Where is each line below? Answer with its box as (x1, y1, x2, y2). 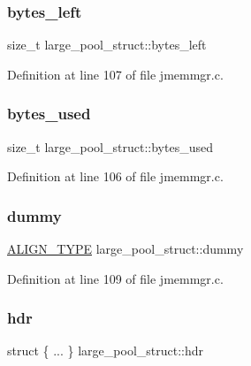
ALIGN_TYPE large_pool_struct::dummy (7, 240, 244, 258)
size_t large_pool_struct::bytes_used (7, 137, 213, 156)
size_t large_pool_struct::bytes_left (7, 35, 207, 54)
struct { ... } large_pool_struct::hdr (7, 341, 204, 360)
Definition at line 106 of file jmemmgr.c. (7, 167, 224, 186)
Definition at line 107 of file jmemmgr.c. (7, 65, 224, 83)
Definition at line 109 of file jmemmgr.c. (7, 269, 224, 287)
